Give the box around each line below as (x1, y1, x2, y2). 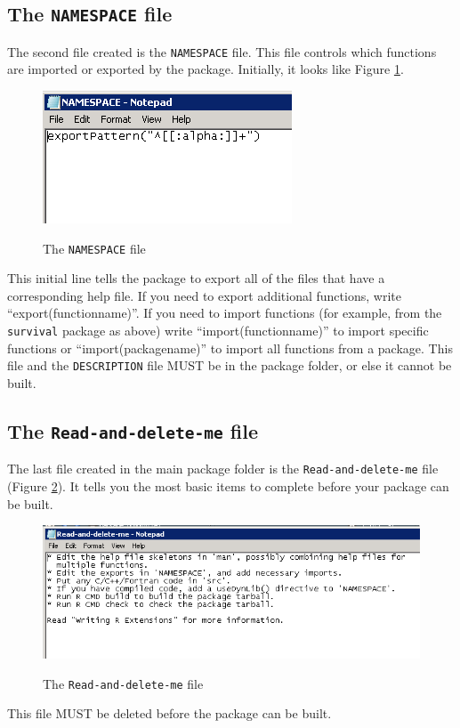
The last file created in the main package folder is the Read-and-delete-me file (7, 459, 439, 478)
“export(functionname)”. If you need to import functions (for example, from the (7, 303, 442, 322)
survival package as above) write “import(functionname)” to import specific (7, 321, 429, 340)
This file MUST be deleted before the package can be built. (7, 704, 332, 723)
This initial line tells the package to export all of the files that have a (7, 269, 385, 287)
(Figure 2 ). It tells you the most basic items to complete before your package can (7, 477, 449, 495)
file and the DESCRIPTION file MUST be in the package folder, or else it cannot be (7, 356, 452, 375)
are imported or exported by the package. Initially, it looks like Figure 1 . (7, 60, 404, 78)
